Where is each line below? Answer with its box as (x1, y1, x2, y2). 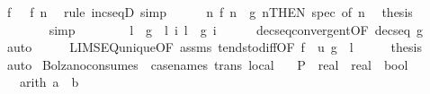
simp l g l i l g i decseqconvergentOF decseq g (49, 20, 424, 38)
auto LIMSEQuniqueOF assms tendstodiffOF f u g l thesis (6, 38, 422, 56)
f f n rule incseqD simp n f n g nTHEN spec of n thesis (6, 3, 413, 21)
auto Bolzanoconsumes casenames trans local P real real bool (6, 55, 408, 73)
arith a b (19, 73, 79, 91)
